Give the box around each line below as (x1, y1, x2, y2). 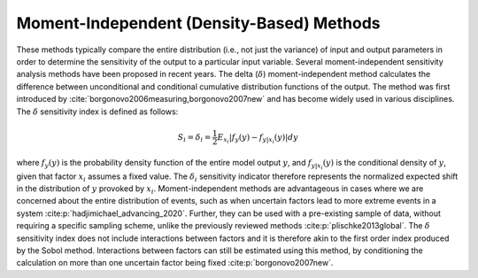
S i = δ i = (177, 132, 212, 143)
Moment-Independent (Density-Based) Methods (16, 13, 381, 33)
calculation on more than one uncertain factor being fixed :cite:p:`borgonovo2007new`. (16, 258, 334, 268)
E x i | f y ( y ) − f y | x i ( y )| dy (217, 132, 298, 145)
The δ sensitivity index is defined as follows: (16, 106, 179, 117)
